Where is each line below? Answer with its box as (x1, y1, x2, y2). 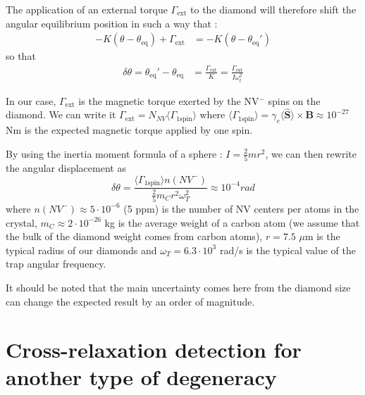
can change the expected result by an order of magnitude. (6, 294, 255, 308)
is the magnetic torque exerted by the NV (78, 93, 259, 108)
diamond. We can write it (6, 107, 116, 122)
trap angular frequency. (6, 256, 106, 271)
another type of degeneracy (6, 363, 277, 391)
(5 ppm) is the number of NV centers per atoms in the (123, 201, 359, 215)
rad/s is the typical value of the (219, 242, 357, 257)
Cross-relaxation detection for (6, 335, 302, 364)
